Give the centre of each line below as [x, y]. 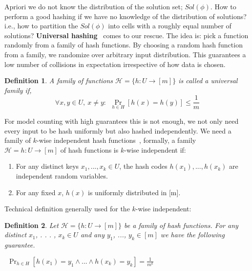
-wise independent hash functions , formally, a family [116, 140]
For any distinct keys [47, 166]
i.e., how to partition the [41, 26]
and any [92, 235]
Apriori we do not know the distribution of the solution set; [94, 6]
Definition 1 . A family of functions [59, 80]
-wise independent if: [155, 149]
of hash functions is [89, 149]
